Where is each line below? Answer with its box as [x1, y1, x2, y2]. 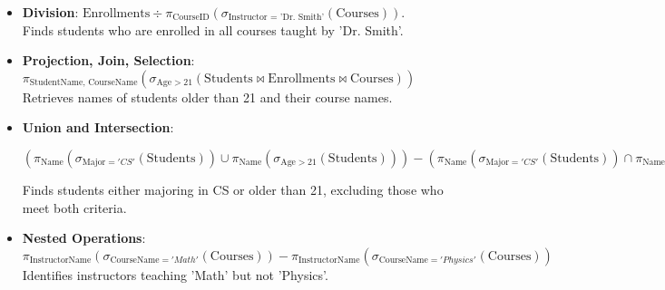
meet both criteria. [22, 198, 127, 217]
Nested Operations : [22, 228, 146, 247]
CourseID [172, 13, 210, 23]
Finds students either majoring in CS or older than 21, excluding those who [22, 179, 444, 198]
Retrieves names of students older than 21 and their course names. [22, 87, 393, 106]
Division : [22, 3, 79, 21]
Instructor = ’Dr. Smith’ [228, 13, 325, 23]
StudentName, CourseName [29, 78, 138, 88]
